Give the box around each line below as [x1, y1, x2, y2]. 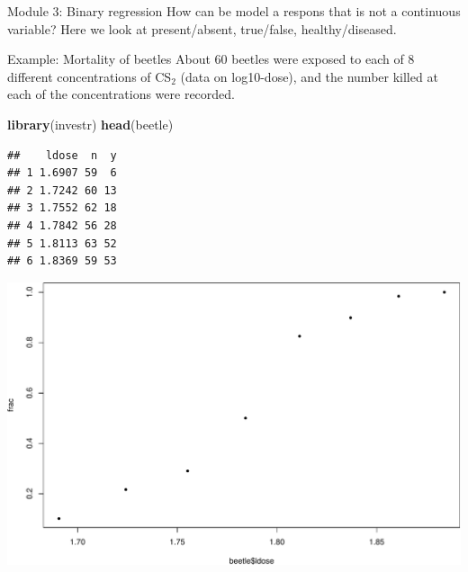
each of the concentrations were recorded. [7, 85, 235, 103]
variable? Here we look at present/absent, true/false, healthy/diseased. [7, 19, 397, 38]
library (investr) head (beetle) [7, 114, 174, 133]
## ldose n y [7, 148, 117, 162]
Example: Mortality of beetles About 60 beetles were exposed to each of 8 [7, 49, 415, 68]
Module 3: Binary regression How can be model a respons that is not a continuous [7, 2, 461, 20]
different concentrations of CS [7, 67, 172, 85]
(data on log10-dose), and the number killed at [180, 67, 438, 85]
